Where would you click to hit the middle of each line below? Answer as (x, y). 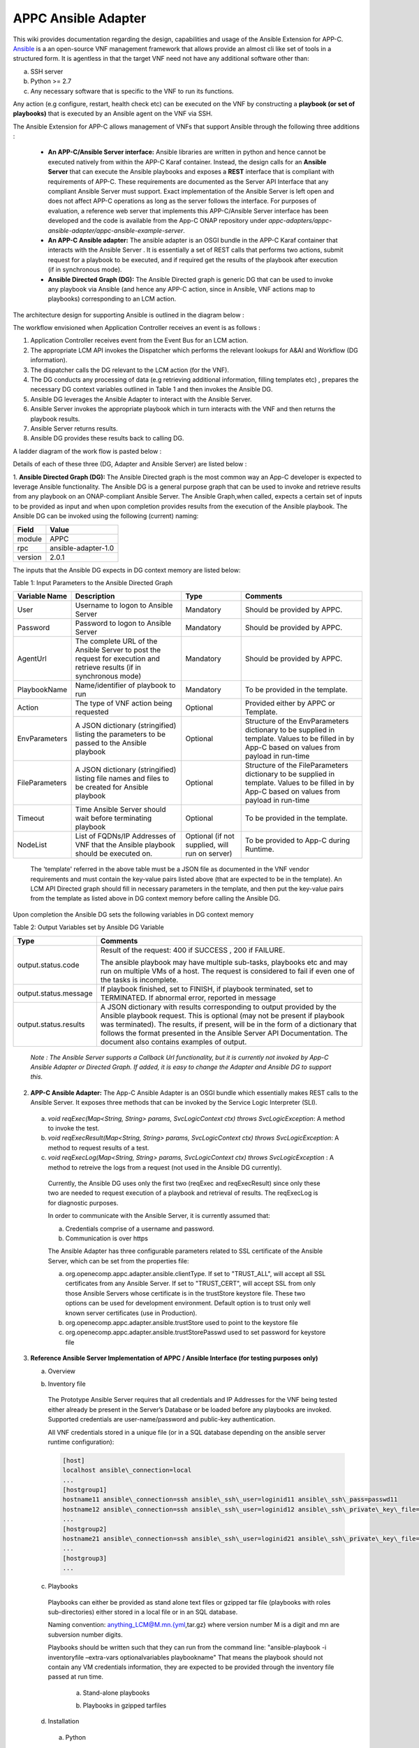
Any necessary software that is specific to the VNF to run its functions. (132, 91)
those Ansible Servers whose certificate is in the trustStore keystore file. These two (185, 1293)
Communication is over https (106, 1238)
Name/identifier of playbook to (125, 685)
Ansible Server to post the (118, 650)
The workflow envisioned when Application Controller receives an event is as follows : (137, 328)
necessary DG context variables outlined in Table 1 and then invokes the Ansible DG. (152, 389)
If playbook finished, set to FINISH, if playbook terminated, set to (207, 989)
